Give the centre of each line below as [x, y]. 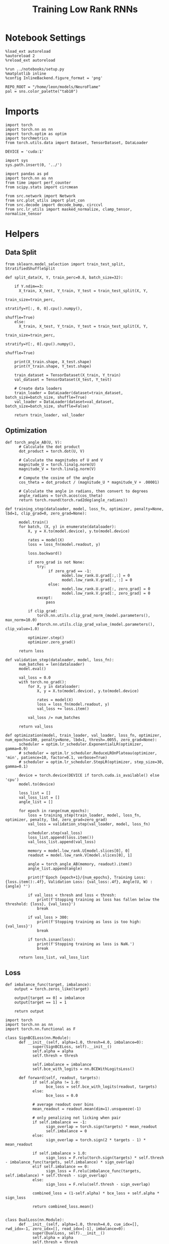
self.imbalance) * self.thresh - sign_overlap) [56, 1176]
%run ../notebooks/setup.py [35, 69]
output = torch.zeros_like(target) [52, 989]
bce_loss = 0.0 [62, 1095]
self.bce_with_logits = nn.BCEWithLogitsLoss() [83, 1069]
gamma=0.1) [17, 766]
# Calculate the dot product [49, 447]
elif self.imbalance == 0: [61, 1166]
